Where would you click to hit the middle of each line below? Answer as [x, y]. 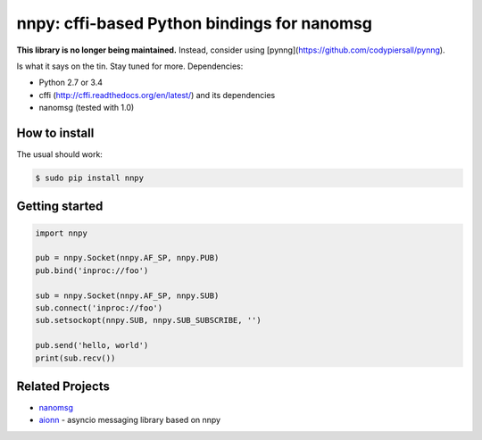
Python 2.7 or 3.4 [71, 83]
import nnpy [62, 233]
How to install [55, 133]
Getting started [60, 207]
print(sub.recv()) [75, 358]
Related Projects [63, 386]
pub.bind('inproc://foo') [92, 270]
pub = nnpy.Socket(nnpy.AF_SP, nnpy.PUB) [127, 258]
